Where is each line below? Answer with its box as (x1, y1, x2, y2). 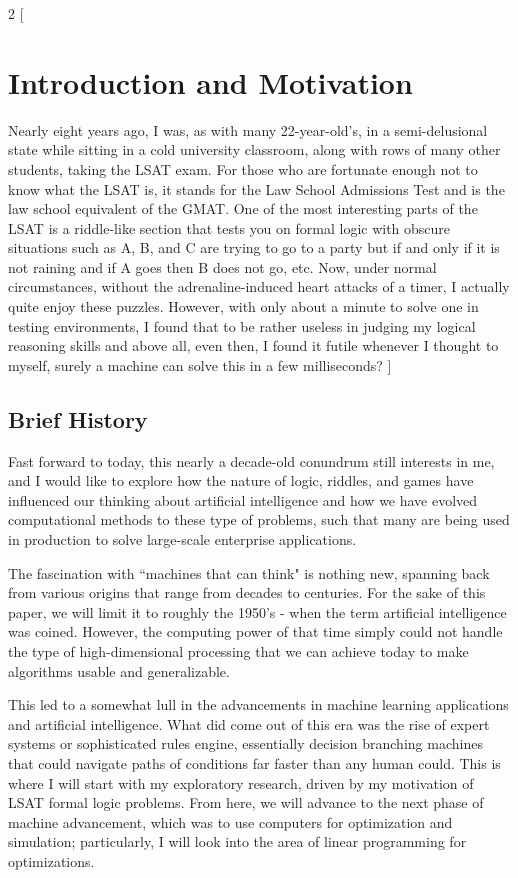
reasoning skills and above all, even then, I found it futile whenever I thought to (8, 335, 499, 356)
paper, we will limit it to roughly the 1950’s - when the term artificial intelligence (8, 601, 507, 622)
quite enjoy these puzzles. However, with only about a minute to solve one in (8, 296, 479, 317)
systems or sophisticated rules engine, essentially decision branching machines (8, 733, 483, 754)
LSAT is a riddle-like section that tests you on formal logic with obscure (8, 217, 451, 238)
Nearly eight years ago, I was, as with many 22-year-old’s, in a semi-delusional (8, 119, 488, 140)
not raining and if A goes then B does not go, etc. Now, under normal (8, 256, 437, 277)
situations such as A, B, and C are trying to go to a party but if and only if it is (8, 237, 500, 258)
